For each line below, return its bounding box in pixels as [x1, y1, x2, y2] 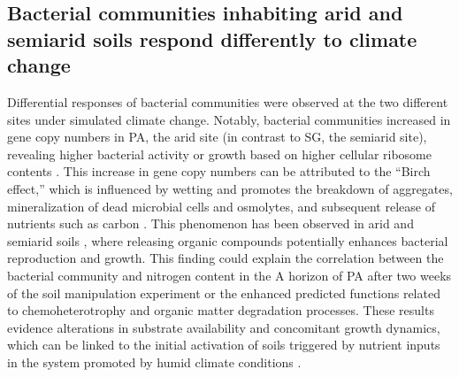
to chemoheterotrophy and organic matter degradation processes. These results [7, 301, 434, 319]
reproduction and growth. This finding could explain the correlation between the [7, 249, 444, 267]
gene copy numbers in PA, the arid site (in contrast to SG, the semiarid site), [7, 127, 427, 146]
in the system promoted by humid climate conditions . [7, 352, 302, 371]
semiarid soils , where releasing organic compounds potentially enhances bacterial [7, 231, 448, 250]
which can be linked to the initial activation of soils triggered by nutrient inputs [7, 335, 440, 354]
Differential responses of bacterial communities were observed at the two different [7, 92, 448, 111]
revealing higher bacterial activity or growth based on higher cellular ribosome [7, 144, 432, 163]
